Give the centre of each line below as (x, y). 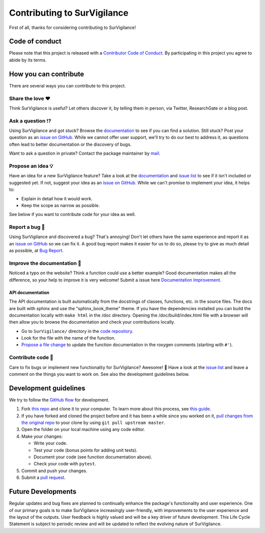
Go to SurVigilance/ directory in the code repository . (77, 331)
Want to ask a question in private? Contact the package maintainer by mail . (85, 153)
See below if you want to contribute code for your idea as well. (72, 214)
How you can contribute (47, 74)
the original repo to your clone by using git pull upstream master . (93, 423)
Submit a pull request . (43, 478)
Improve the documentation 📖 (45, 263)
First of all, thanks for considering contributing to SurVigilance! (72, 27)
